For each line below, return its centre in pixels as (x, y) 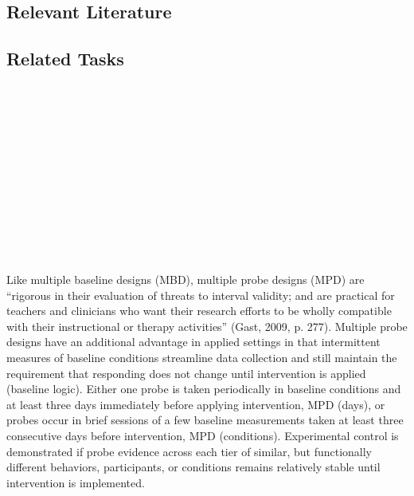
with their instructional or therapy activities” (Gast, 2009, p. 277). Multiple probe (207, 326)
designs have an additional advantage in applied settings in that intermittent (193, 342)
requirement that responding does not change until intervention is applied (186, 373)
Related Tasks (65, 59)
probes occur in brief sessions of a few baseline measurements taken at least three (205, 420)
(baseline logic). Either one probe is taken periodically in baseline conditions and (204, 389)
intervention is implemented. (76, 482)
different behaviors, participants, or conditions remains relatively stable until (193, 467)
